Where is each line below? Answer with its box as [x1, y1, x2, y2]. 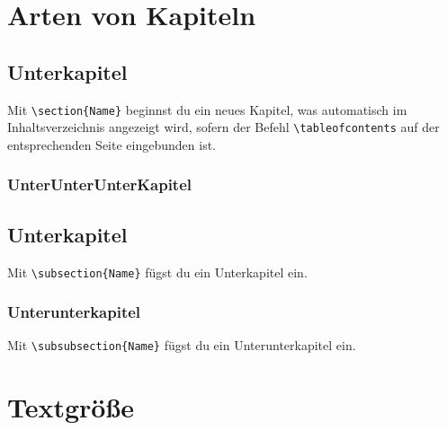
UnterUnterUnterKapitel [7, 173, 192, 196]
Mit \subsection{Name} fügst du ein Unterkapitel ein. [7, 262, 308, 281]
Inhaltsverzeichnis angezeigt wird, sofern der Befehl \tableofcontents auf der [7, 118, 440, 136]
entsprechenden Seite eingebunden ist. [7, 135, 216, 154]
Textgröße [7, 389, 134, 426]
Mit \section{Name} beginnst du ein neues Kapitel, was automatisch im [7, 100, 407, 118]
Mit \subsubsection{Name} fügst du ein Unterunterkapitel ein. [7, 336, 356, 355]
